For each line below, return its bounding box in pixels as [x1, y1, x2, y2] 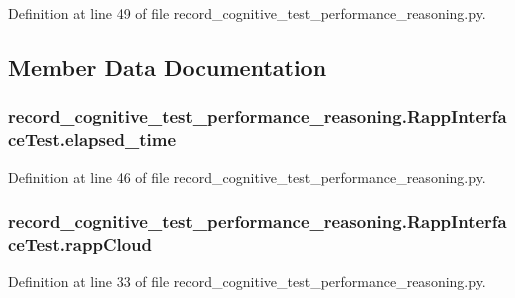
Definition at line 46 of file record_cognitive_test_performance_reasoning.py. [8, 166, 486, 187]
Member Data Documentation [8, 51, 327, 82]
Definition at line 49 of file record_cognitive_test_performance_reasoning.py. [8, 3, 486, 23]
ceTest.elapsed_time [8, 127, 177, 152]
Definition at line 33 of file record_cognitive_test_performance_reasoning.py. [8, 271, 486, 292]
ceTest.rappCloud [8, 231, 153, 256]
